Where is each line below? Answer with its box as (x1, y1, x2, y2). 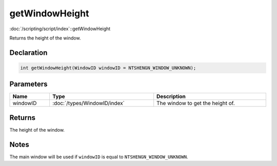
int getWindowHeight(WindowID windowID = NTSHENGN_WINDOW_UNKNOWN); (20, 65, 196, 71)
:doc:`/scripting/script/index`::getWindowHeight (9, 26, 111, 32)
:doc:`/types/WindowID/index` (52, 100, 125, 107)
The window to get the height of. (156, 100, 235, 107)
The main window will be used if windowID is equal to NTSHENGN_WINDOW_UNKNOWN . (9, 154, 188, 160)
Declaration (9, 48, 48, 57)
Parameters (9, 80, 48, 89)
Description (156, 93, 186, 100)
